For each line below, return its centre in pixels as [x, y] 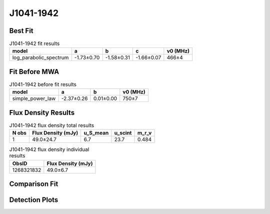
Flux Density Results [42, 112]
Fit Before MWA [34, 72]
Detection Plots [34, 200]
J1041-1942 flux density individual [49, 149]
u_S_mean [96, 133]
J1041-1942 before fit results [43, 84]
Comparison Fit [34, 184]
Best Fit [21, 31]
